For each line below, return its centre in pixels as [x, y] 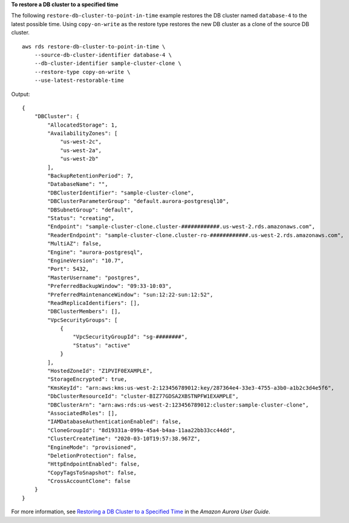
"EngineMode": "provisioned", [92, 447]
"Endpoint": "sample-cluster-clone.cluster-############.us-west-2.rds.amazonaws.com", [181, 227]
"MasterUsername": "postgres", [94, 278]
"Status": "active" [102, 345]
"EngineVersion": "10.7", [86, 260]
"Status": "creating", [81, 218]
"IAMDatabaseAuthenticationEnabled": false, [114, 422]
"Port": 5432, [68, 269]
